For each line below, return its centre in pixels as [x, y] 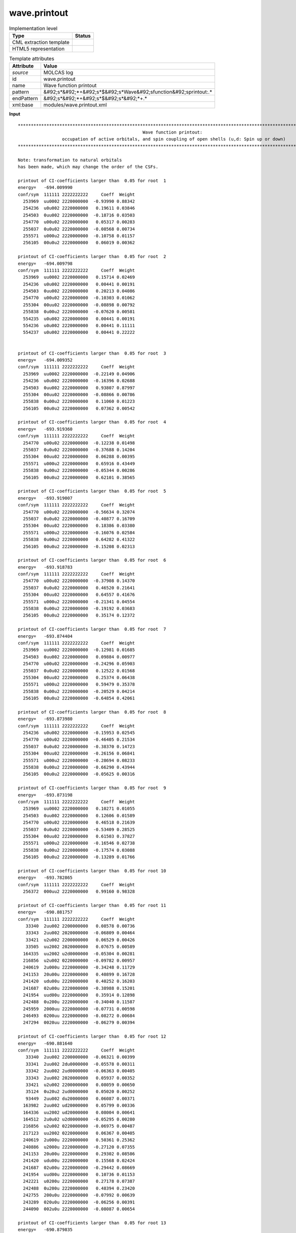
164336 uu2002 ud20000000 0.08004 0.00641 [79, 1112]
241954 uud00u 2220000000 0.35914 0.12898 [79, 995]
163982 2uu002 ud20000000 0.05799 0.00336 [79, 1106]
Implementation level [33, 28]
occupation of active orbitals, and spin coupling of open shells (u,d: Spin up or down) [174, 139]
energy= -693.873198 [45, 795]
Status [83, 36]
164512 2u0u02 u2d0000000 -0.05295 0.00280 [79, 1119]
